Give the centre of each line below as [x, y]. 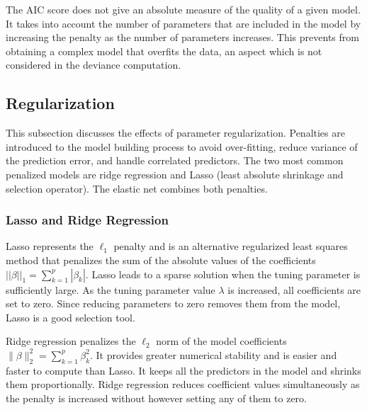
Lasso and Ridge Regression [87, 220]
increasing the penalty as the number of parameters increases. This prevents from [182, 37]
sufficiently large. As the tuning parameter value [111, 289]
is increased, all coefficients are [294, 289]
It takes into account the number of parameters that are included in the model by [183, 23]
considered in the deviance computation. [94, 65]
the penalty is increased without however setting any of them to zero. [156, 398]
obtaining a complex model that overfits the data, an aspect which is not [164, 51]
